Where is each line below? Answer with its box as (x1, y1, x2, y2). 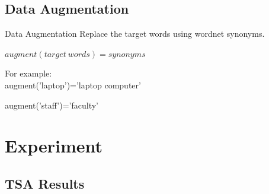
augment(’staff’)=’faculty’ (5, 98, 98, 111)
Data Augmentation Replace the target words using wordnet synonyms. (5, 27, 265, 40)
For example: (5, 67, 52, 79)
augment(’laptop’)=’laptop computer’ (5, 78, 141, 91)
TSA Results (5, 174, 85, 192)
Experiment (5, 133, 103, 158)
